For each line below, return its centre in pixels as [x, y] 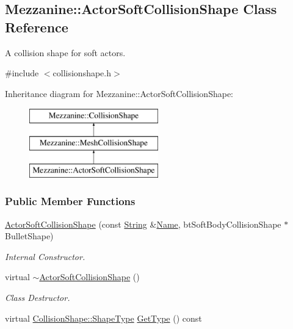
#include [22, 73]
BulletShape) [29, 236]
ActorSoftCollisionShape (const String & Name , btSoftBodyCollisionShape [143, 224]
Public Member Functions [70, 201]
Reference [37, 27]
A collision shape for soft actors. [65, 52]
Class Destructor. [38, 297]
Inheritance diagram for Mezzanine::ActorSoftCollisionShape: [119, 93]
